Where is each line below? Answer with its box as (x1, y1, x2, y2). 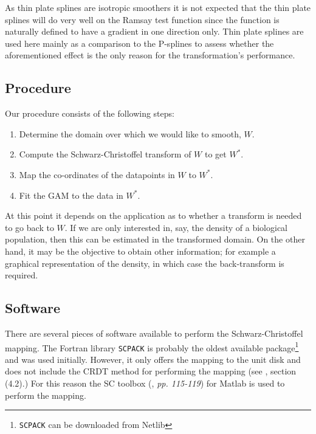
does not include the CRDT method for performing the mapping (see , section (5, 365, 297, 377)
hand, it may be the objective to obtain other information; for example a (5, 244, 276, 257)
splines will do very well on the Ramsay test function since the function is (5, 13, 280, 26)
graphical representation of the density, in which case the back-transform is (5, 257, 284, 269)
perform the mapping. (5, 388, 86, 401)
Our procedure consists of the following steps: (5, 107, 174, 120)
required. (5, 269, 38, 281)
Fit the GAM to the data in (19, 188, 123, 201)
